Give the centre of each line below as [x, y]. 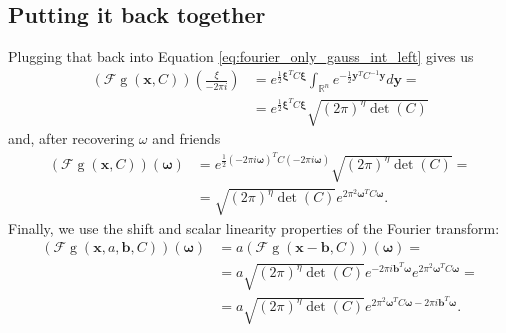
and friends [186, 138]
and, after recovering [71, 138]
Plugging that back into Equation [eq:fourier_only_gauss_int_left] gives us [241, 56]
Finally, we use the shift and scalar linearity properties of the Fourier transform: [254, 227]
